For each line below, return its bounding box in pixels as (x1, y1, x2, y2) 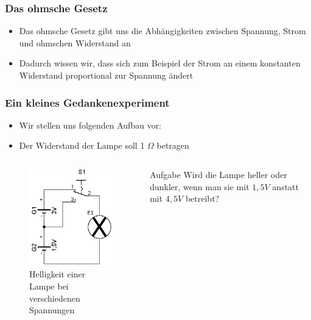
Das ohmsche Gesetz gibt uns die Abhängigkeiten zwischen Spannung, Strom (19, 24, 306, 37)
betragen (156, 139, 189, 152)
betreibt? (185, 192, 220, 205)
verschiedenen (29, 291, 80, 304)
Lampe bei (29, 280, 69, 293)
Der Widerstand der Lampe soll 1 (19, 139, 145, 152)
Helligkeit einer (29, 268, 86, 280)
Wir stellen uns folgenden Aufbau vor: (19, 118, 162, 131)
